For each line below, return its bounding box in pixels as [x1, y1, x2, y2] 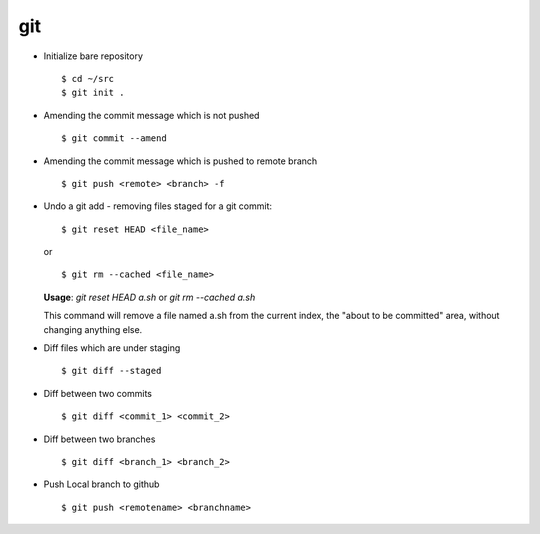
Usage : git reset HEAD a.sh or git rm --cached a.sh [43, 291, 256, 303]
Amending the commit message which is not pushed [43, 109, 260, 121]
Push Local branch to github [43, 478, 160, 490]
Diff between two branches [43, 433, 156, 445]
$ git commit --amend [61, 133, 167, 144]
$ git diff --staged [61, 365, 162, 377]
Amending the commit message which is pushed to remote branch [43, 155, 318, 167]
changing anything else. [43, 323, 143, 335]
